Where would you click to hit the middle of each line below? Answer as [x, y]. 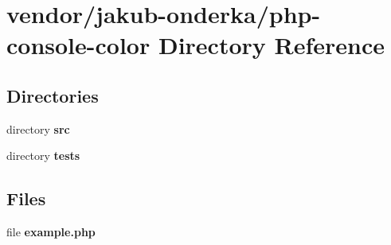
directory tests [43, 156]
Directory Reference [272, 45]
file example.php [51, 232]
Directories [53, 95]
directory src [38, 128]
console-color [78, 45]
